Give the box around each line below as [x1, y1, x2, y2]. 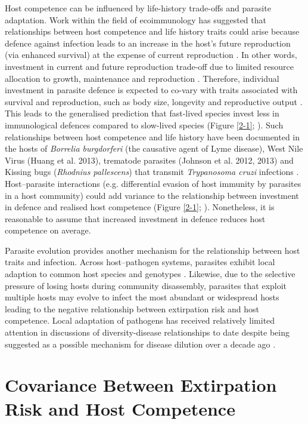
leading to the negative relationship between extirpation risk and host [5, 302, 259, 315]
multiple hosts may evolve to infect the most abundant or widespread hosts [5, 291, 279, 303]
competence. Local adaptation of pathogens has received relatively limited [5, 314, 275, 327]
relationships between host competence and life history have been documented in [5, 130, 300, 143]
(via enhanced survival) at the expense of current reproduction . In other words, [5, 48, 297, 61]
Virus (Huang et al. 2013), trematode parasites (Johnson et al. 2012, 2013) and [5, 153, 294, 166]
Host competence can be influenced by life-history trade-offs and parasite [5, 2, 271, 14]
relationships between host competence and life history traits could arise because [5, 25, 300, 38]
